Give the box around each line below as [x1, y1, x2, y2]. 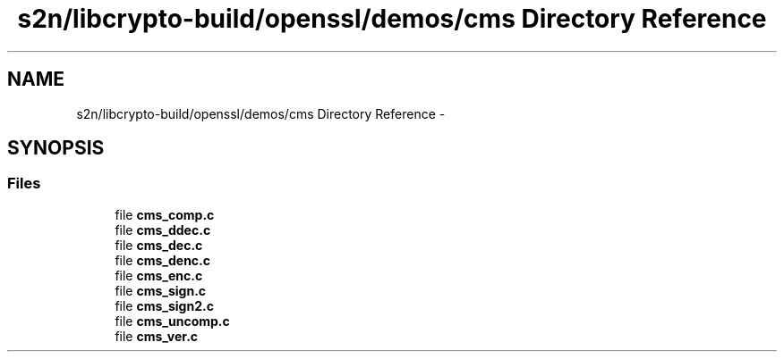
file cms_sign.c [115, 282, 207, 298]
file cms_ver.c [115, 328, 199, 344]
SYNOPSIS [7, 137, 105, 160]
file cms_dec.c [115, 237, 203, 253]
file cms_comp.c [115, 206, 215, 222]
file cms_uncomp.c [115, 313, 230, 329]
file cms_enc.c [115, 267, 203, 283]
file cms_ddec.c [115, 221, 211, 238]
